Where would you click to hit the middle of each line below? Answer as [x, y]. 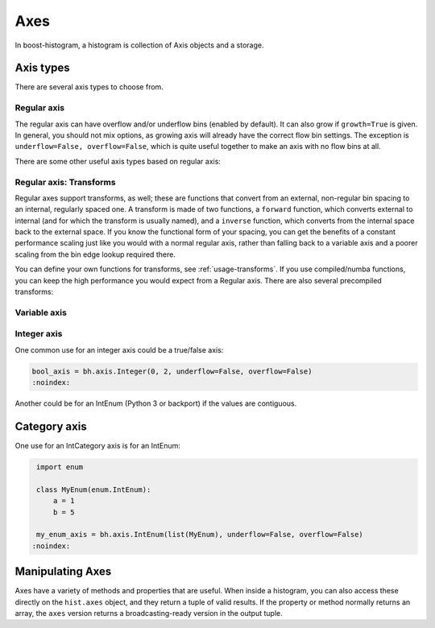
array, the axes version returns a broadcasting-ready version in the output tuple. [149, 613]
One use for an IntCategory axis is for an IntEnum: [98, 446]
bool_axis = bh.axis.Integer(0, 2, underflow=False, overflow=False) [172, 371]
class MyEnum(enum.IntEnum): [94, 490]
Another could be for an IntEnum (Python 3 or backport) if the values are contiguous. [156, 403]
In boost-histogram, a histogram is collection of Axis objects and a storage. [139, 45]
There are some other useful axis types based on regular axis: [118, 161]
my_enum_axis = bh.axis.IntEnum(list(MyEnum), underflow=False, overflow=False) [200, 535]
